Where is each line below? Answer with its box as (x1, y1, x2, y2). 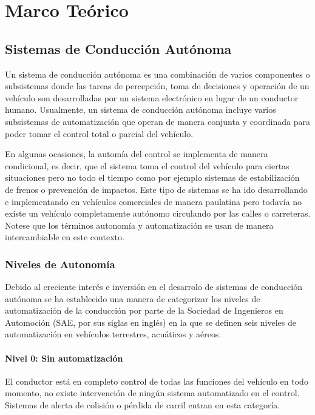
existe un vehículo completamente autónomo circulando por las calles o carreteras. (5, 207, 311, 220)
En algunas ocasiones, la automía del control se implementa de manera (5, 147, 268, 160)
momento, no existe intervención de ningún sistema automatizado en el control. (5, 386, 300, 399)
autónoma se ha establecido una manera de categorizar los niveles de (5, 292, 260, 305)
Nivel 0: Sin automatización (5, 351, 123, 364)
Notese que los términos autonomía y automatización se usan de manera (5, 218, 274, 231)
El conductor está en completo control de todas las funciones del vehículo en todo (5, 374, 308, 387)
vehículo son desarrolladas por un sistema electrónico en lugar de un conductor (5, 91, 299, 104)
